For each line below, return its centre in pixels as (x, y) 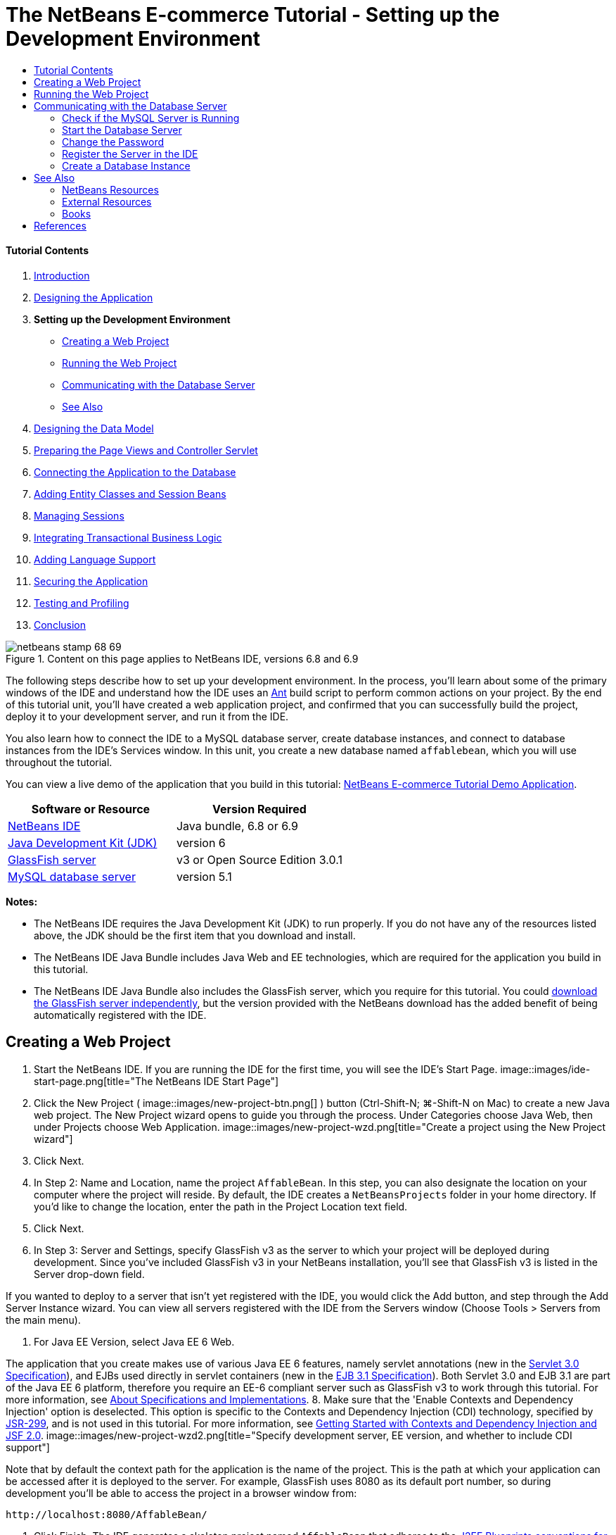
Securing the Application (91, 581)
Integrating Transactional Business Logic (128, 537)
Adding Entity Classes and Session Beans (130, 494)
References (60, 225)
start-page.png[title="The (94, 1081)
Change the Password (113, 142)
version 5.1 (204, 876)
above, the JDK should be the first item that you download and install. (195, 935)
